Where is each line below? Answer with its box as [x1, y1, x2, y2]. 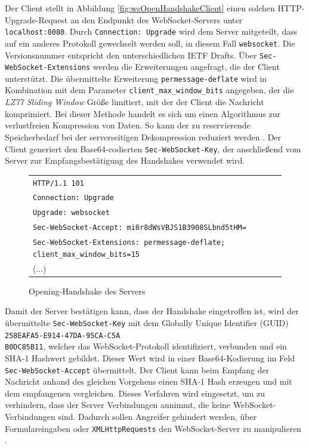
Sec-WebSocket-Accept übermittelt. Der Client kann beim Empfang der [5, 363, 270, 376]
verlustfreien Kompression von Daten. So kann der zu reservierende [5, 119, 251, 131]
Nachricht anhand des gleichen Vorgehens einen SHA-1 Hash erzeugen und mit [5, 375, 292, 388]
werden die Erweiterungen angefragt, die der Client [92, 60, 280, 73]
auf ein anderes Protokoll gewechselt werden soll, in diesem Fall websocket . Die [5, 36, 295, 49]
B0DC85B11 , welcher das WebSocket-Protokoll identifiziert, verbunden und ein [5, 340, 287, 352]
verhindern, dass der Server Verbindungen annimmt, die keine [5, 398, 231, 411]
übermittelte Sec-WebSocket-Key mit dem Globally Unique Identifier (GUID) [5, 316, 289, 329]
